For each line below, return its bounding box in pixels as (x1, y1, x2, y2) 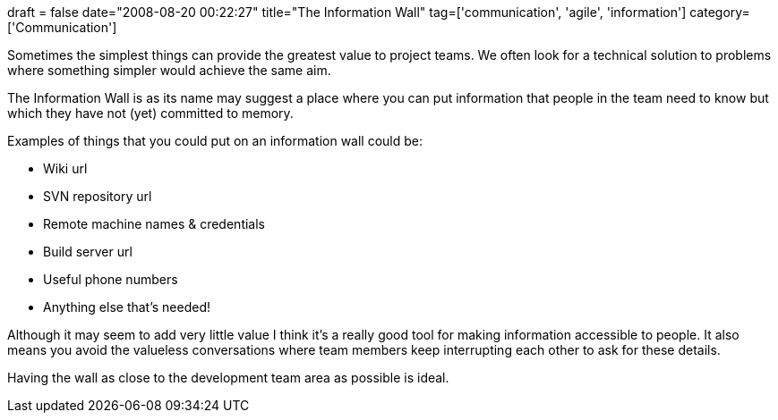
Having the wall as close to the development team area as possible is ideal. (7, 370, 449, 385)
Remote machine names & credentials (43, 216, 265, 231)
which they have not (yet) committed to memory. (7, 105, 294, 121)
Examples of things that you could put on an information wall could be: (7, 133, 423, 148)
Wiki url (43, 161, 88, 176)
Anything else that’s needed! (43, 299, 211, 315)
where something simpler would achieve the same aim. (7, 63, 331, 78)
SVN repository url (43, 189, 152, 204)
